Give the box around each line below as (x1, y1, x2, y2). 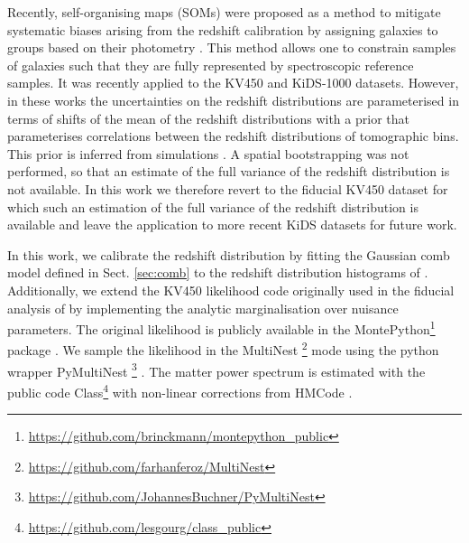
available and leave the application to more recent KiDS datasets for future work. (7, 215, 457, 234)
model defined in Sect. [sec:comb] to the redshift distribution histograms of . (7, 263, 428, 282)
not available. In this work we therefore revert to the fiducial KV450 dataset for (7, 179, 448, 198)
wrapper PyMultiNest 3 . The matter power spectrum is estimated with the (7, 359, 426, 380)
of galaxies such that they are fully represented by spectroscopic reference (7, 55, 414, 74)
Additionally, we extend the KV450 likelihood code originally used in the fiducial (7, 280, 455, 299)
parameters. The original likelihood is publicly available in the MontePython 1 (7, 317, 436, 338)
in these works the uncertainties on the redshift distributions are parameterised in (7, 90, 459, 109)
